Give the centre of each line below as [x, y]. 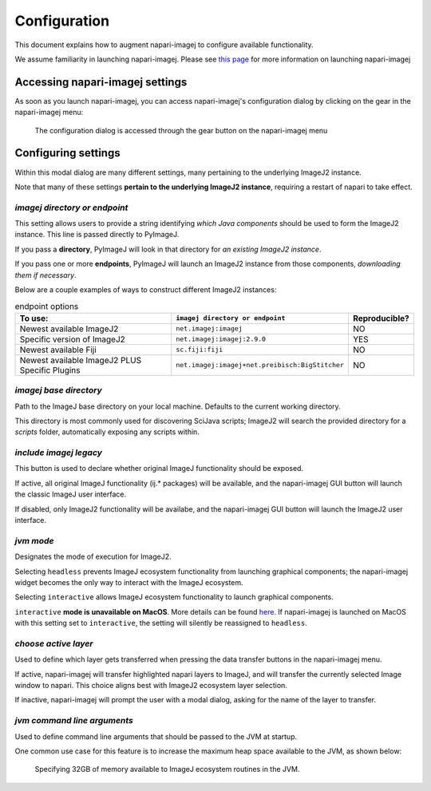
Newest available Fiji [58, 350]
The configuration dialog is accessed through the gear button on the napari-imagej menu [181, 130]
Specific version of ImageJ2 [72, 339]
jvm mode [34, 540]
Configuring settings [67, 153]
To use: [34, 318]
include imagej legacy [59, 453]
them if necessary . [45, 275]
